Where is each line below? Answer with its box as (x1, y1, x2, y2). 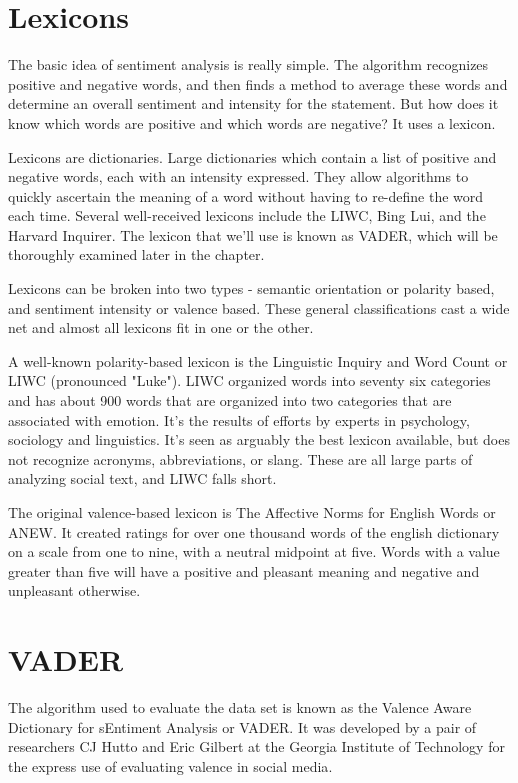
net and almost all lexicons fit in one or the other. (8, 317, 314, 338)
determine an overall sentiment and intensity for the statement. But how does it (8, 93, 499, 114)
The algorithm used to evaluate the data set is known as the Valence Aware (8, 697, 472, 718)
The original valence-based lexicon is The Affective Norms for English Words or (8, 502, 496, 522)
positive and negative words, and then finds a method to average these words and (8, 73, 508, 94)
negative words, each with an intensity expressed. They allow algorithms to (8, 166, 469, 187)
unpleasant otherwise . (8, 580, 141, 601)
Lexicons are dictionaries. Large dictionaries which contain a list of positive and (8, 146, 497, 167)
